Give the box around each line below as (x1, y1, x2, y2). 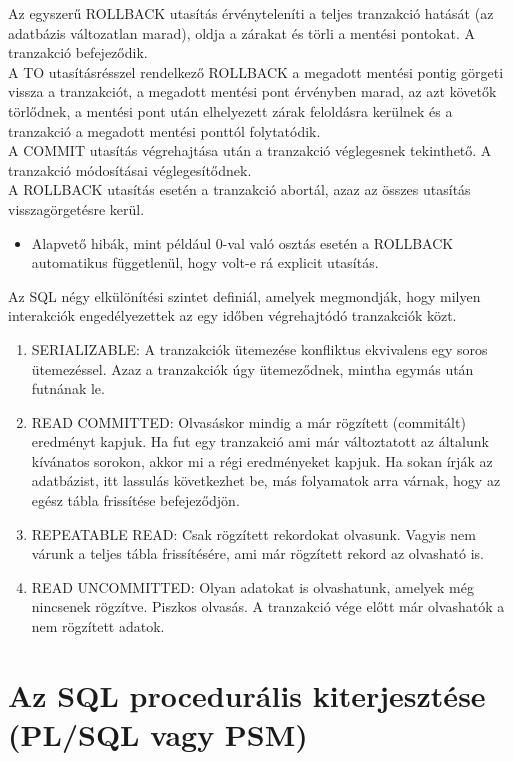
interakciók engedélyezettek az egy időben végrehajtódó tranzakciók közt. (8, 305, 457, 326)
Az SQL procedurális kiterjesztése (8, 674, 486, 715)
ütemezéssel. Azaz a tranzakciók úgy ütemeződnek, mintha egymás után (31, 358, 474, 379)
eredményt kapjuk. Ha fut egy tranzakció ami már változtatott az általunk (31, 431, 489, 452)
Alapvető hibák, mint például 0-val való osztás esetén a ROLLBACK (31, 232, 454, 253)
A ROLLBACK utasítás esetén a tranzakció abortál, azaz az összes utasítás (8, 179, 471, 200)
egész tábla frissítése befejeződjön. (31, 490, 240, 511)
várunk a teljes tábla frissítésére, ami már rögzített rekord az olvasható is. (31, 543, 484, 564)
